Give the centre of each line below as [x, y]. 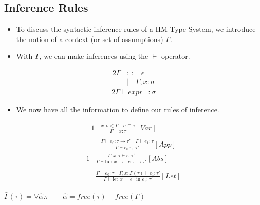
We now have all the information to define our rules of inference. [118, 109]
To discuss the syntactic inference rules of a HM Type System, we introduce [136, 29]
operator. [175, 56]
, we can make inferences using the [94, 56]
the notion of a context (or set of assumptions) [90, 39]
